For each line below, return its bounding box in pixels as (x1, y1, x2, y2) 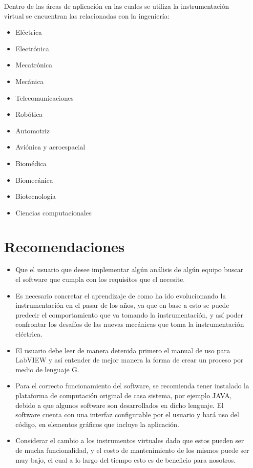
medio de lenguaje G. (15, 364, 79, 374)
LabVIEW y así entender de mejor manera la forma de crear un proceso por (15, 355, 244, 365)
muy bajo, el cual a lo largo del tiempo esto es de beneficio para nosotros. (15, 454, 236, 465)
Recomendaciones (4, 236, 125, 256)
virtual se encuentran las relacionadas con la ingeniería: (4, 10, 169, 21)
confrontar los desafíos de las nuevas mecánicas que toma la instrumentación (15, 319, 244, 329)
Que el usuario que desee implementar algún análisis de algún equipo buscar (15, 264, 244, 275)
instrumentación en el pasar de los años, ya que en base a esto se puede (15, 300, 229, 310)
